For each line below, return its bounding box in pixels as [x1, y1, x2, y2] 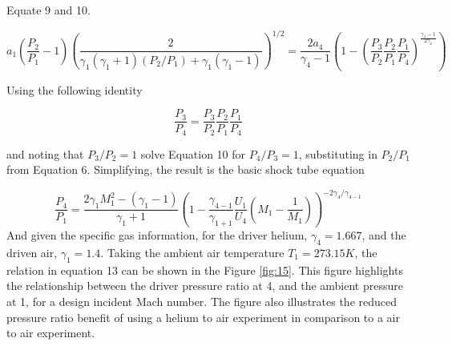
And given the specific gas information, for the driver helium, [6, 227, 308, 243]
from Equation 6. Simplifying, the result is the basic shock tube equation [6, 161, 365, 178]
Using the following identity [6, 81, 143, 98]
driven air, [6, 243, 58, 260]
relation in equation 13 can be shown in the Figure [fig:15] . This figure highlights [6, 261, 403, 278]
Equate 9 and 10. [6, 2, 91, 18]
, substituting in [298, 145, 377, 162]
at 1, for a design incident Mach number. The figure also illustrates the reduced [6, 292, 398, 309]
